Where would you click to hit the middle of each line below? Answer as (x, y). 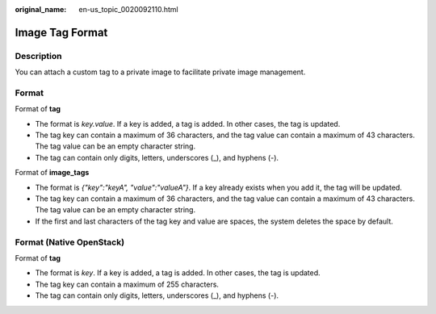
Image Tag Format (61, 32)
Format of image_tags (52, 173)
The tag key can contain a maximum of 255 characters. (127, 284)
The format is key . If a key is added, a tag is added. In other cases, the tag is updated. (178, 273)
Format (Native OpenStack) (70, 242)
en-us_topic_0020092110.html (128, 9)
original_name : (41, 9)
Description (38, 56)
